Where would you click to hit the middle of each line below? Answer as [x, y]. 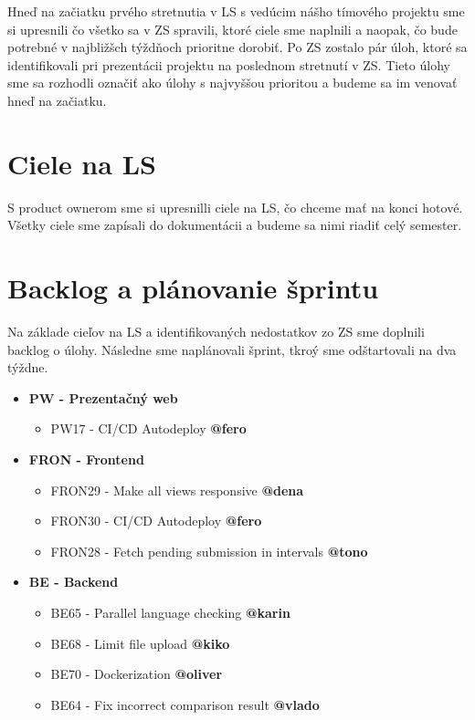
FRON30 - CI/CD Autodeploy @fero [156, 521]
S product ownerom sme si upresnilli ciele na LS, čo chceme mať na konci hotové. [235, 207]
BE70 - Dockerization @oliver [137, 674]
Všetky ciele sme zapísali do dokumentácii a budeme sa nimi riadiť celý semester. [235, 225]
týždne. [28, 367]
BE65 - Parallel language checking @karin [170, 612]
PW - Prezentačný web [103, 397]
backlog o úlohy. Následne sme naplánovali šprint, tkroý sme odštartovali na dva [232, 349]
